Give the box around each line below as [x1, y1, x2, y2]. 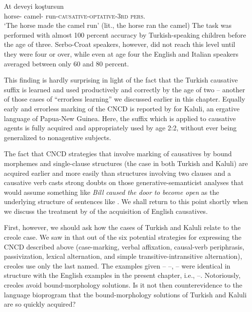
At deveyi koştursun [4, 1, 64, 11]
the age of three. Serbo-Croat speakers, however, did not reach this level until [4, 39, 235, 49]
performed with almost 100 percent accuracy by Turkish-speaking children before [4, 29, 246, 40]
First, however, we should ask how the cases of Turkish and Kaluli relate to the [4, 222, 241, 232]
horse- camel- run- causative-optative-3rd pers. [4, 10, 145, 21]
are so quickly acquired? [4, 299, 76, 309]
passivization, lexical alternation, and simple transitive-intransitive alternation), [4, 251, 242, 261]
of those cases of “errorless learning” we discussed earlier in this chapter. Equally [4, 94, 246, 104]
